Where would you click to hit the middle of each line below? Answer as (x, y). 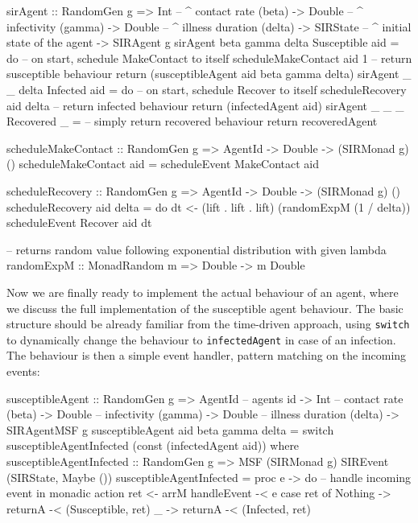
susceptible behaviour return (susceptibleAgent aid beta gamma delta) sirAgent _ (209, 74)
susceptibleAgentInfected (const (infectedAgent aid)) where (153, 445)
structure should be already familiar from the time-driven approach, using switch (208, 324)
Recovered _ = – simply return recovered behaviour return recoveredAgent (192, 121)
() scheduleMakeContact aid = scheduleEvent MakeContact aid (163, 164)
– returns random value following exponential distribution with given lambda (197, 249)
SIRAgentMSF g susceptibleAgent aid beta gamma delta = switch (170, 429)
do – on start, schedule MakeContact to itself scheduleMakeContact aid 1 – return (209, 58)
